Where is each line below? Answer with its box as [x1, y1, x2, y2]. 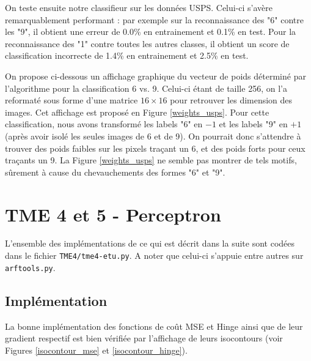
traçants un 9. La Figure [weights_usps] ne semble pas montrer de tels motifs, [5, 154, 297, 166]
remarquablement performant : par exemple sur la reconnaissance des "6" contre [5, 13, 304, 26]
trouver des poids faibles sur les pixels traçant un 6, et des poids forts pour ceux [5, 141, 306, 154]
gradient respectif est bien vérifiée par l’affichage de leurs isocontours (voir [5, 332, 283, 344]
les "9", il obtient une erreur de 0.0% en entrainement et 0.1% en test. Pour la [5, 25, 296, 38]
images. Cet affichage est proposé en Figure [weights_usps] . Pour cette [5, 105, 269, 118]
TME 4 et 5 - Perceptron [5, 201, 221, 226]
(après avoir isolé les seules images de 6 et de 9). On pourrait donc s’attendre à [5, 129, 301, 142]
